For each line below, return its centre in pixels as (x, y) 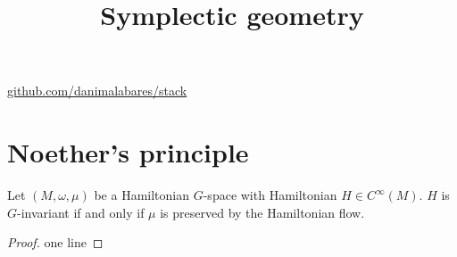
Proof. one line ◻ (55, 242)
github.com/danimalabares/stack (97, 91)
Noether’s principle (128, 152)
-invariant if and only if (81, 212)
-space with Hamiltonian (270, 195)
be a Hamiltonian (142, 195)
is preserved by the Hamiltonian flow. (262, 212)
